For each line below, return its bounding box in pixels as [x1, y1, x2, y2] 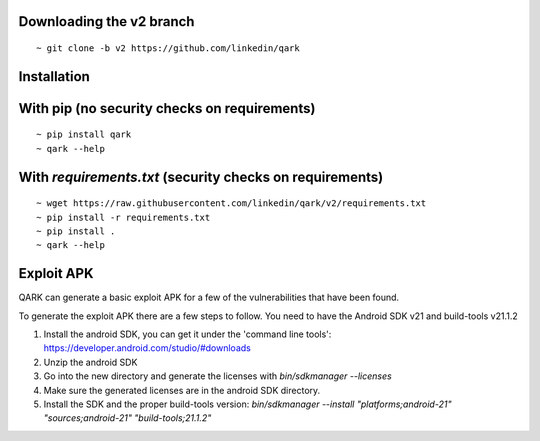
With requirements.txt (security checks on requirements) [18, 168, 384, 185]
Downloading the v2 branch [18, 13, 195, 30]
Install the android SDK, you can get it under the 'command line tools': [43, 328, 332, 340]
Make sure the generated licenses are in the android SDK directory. [43, 384, 321, 396]
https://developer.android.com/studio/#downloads [43, 342, 252, 354]
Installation [18, 68, 90, 85]
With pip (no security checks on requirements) [18, 100, 316, 117]
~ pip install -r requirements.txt [36, 211, 211, 223]
